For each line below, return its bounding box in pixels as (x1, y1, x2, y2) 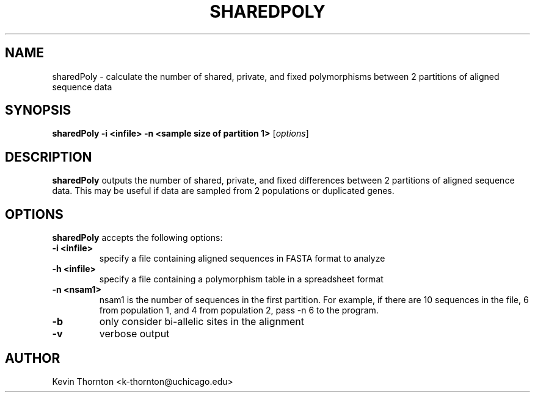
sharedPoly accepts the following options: (52, 232, 223, 243)
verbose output (99, 327, 170, 340)
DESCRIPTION (5, 149, 92, 165)
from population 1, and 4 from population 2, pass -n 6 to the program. (99, 305, 379, 316)
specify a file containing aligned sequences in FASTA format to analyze (99, 253, 385, 264)
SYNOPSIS (5, 102, 71, 118)
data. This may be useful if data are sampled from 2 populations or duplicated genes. (52, 185, 395, 196)
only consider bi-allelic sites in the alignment (99, 315, 304, 328)
